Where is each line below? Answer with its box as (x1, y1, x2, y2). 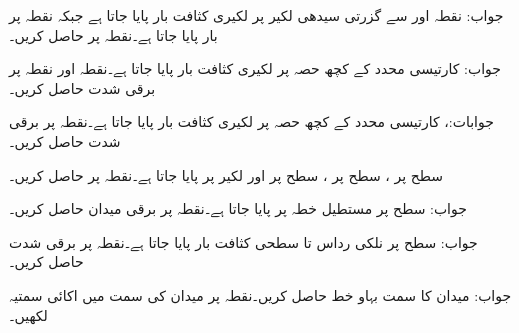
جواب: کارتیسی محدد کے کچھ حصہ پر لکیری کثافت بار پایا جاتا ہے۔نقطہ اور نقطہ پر (9, 58, 501, 79)
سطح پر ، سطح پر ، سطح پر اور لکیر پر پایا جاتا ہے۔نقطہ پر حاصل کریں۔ (9, 164, 444, 185)
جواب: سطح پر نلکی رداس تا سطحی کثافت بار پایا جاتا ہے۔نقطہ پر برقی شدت (9, 231, 478, 252)
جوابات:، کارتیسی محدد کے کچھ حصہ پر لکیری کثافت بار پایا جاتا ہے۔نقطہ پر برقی (9, 111, 494, 132)
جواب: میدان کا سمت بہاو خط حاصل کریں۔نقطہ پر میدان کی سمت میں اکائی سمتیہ (9, 284, 512, 305)
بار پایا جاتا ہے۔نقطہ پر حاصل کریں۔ (9, 24, 218, 45)
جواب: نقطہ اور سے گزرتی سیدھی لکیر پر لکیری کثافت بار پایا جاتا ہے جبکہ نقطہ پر (9, 5, 504, 25)
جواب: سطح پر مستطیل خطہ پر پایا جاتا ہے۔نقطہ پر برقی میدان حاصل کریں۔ (9, 198, 467, 219)
